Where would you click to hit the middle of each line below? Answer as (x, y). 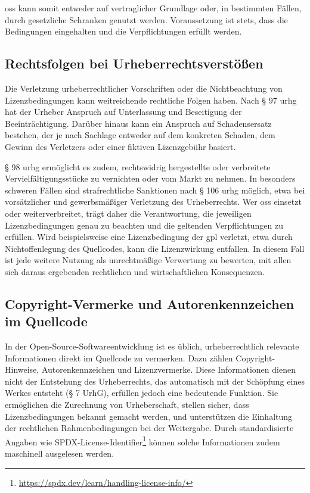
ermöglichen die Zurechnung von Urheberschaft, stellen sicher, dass (127, 405)
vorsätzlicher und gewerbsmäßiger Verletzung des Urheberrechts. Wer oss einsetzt (153, 202)
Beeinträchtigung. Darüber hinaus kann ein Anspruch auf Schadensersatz (138, 123)
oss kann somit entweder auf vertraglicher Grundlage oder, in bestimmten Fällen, (153, 8)
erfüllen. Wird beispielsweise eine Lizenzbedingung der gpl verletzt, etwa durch (149, 237)
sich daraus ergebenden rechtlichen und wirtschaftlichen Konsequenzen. (135, 271)
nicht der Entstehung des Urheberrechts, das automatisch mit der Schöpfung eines (155, 381)
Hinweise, (22, 369)
